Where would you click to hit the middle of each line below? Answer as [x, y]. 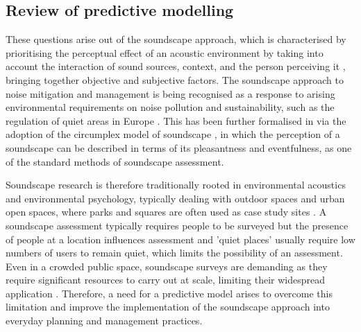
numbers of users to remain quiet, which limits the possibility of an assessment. [174, 253]
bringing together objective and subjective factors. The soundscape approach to [175, 79]
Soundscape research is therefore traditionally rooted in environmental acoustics [176, 185]
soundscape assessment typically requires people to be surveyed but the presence [177, 225]
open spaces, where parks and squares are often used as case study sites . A [166, 212]
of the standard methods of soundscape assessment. [115, 161]
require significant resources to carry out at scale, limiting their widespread [165, 280]
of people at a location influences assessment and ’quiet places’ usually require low [180, 239]
